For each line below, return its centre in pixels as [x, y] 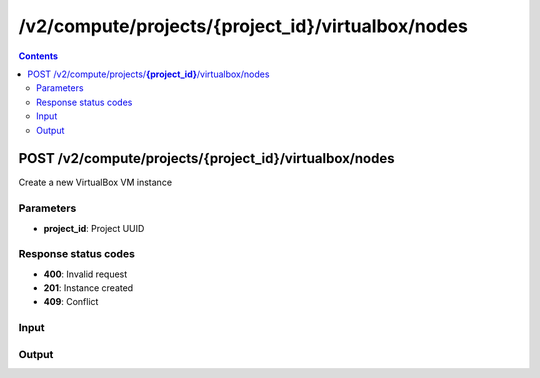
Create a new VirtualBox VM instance [95, 182]
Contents [38, 56]
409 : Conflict [71, 302]
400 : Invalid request [85, 274]
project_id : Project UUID [94, 228]
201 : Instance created [88, 288]
